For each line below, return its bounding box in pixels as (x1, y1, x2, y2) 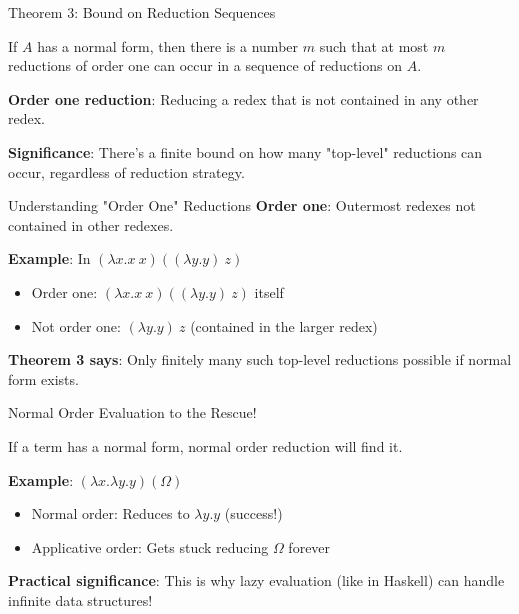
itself (254, 281, 284, 302)
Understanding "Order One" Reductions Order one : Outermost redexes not (8, 195, 476, 216)
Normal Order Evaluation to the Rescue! (8, 402, 257, 423)
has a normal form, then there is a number (37, 35, 299, 56)
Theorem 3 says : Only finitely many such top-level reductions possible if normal (8, 349, 512, 370)
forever (288, 536, 331, 557)
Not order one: (31, 315, 121, 336)
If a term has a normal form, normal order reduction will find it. (8, 435, 403, 456)
